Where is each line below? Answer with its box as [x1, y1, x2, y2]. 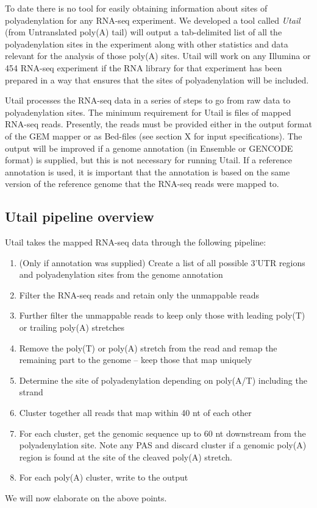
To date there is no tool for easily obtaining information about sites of [5, 2, 268, 14]
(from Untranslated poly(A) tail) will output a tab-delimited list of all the [5, 26, 282, 38]
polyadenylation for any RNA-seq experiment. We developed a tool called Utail [5, 13, 301, 26]
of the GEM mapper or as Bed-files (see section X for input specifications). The [5, 129, 302, 142]
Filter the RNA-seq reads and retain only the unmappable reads [19, 288, 259, 301]
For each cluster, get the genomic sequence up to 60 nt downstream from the [19, 426, 306, 439]
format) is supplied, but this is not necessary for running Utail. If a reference [5, 153, 292, 166]
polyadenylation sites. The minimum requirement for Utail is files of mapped [5, 105, 291, 118]
